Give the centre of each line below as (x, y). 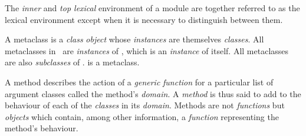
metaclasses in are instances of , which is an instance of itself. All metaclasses (147, 50)
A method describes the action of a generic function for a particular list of (139, 82)
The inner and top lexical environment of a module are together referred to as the (152, 8)
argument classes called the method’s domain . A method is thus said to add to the (153, 93)
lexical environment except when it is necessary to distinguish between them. (144, 19)
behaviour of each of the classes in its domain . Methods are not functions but (145, 105)
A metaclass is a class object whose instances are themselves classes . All (134, 39)
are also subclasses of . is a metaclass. (72, 62)
